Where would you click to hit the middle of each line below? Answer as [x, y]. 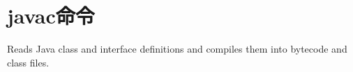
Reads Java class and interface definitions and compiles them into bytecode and [177, 49]
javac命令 [51, 16]
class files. [28, 62]
